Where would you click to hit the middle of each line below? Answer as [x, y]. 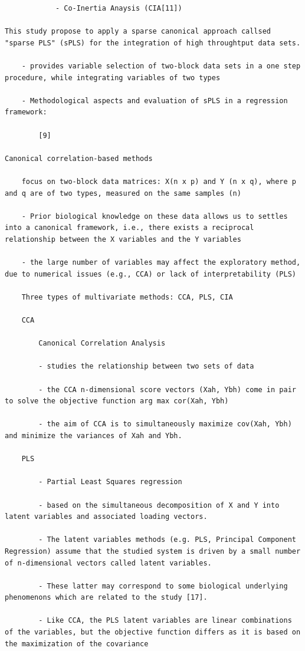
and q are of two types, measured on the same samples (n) [123, 193]
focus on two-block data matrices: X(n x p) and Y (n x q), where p [159, 181]
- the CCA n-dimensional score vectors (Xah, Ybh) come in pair [167, 389]
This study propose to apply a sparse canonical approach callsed [138, 32]
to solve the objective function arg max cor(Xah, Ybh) [117, 401]
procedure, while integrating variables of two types [113, 78]
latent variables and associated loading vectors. [106, 517]
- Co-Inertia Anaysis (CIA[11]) [119, 8]
